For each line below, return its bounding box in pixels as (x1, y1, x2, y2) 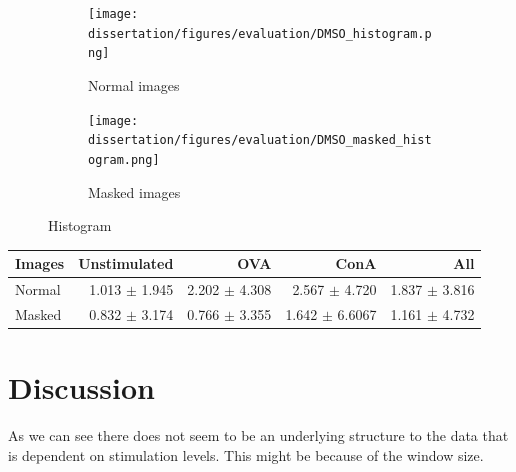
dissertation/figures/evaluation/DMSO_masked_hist (88, 133, 432, 148)
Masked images (88, 181, 181, 202)
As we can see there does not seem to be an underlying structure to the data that (8, 425, 509, 446)
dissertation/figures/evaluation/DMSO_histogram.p (88, 26, 432, 41)
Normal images (88, 74, 180, 95)
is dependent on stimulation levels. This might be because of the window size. (8, 444, 484, 465)
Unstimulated (78, 253, 174, 274)
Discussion (8, 367, 155, 408)
